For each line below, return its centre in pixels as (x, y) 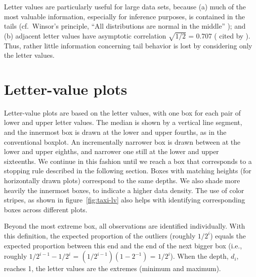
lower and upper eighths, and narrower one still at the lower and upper (111, 151)
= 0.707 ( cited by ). (219, 35)
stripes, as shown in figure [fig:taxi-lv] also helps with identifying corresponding (125, 200)
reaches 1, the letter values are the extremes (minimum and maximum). (112, 268)
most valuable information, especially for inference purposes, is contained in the (125, 16)
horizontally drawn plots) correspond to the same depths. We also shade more (122, 180)
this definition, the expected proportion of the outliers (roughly (100, 235)
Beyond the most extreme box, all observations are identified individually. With (125, 226)
